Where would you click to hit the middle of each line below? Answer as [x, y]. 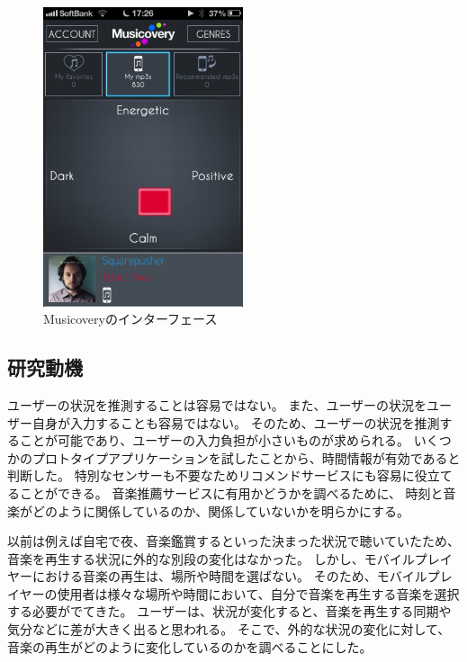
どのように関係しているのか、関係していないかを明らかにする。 [221, 510]
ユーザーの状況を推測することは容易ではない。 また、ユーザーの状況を [217, 404]
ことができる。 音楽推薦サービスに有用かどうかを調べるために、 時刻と [231, 492]
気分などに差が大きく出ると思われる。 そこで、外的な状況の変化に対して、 [229, 629]
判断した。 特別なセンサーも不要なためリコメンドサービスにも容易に [211, 475]
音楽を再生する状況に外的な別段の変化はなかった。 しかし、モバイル [211, 558]
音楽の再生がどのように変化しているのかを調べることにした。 [190, 646]
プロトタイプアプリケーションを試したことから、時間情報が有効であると [246, 457]
